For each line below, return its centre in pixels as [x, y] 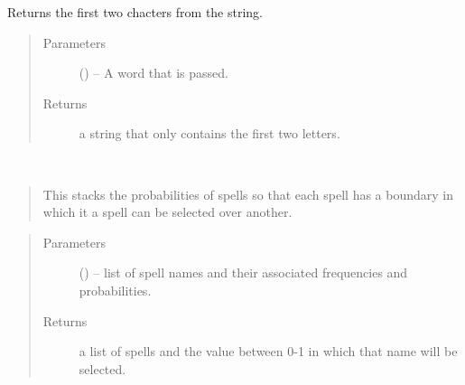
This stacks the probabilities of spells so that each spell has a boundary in [248, 194]
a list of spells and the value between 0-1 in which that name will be [268, 351]
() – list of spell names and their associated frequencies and [243, 272]
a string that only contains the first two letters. [209, 133]
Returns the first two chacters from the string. [135, 12]
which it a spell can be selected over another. [167, 212]
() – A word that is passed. [153, 73]
